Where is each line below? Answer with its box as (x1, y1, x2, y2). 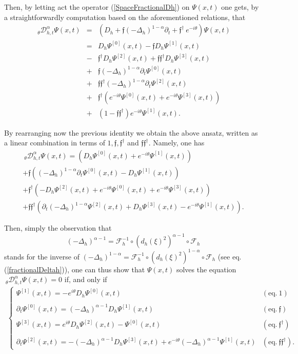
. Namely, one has (148, 137, 205, 148)
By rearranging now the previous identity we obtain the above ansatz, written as (4, 127, 258, 138)
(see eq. (217, 251, 242, 262)
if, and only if (64, 274, 107, 285)
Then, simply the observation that (4, 222, 112, 233)
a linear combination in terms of (4, 137, 105, 148)
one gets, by (221, 2, 259, 12)
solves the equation (176, 264, 236, 274)
